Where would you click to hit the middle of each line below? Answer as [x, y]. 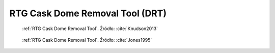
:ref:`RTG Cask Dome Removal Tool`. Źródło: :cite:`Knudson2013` [90, 29]
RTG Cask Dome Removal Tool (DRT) [88, 13]
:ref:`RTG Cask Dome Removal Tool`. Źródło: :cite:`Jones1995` [87, 40]
